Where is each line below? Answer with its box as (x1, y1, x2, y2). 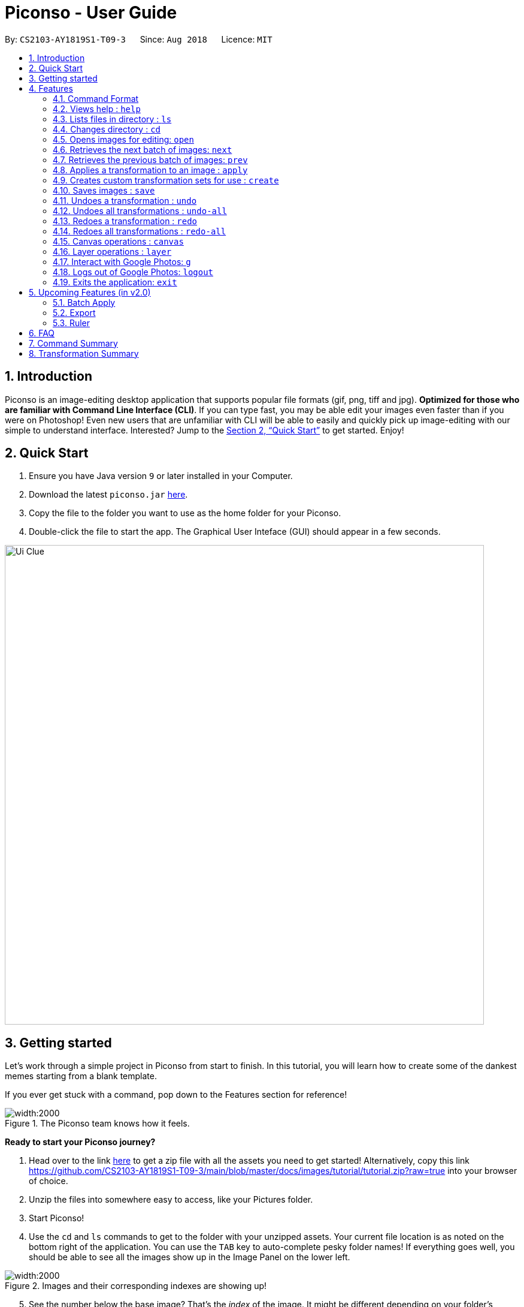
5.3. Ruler (53, 317, 90, 328)
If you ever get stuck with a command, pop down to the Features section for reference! (5, 1089, 347, 1100)
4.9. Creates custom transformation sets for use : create (53, 174, 279, 185)
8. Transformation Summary (29, 348, 139, 359)
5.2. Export (53, 307, 96, 318)
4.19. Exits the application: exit (53, 276, 177, 287)
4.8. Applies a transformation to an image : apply (53, 164, 248, 175)
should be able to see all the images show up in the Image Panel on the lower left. (29, 1252, 350, 1263)
